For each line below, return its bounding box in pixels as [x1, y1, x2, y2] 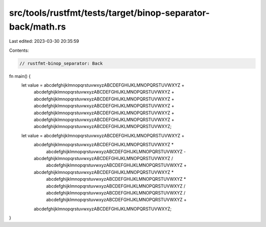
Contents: [9, 47, 29, 53]
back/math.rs [9, 21, 66, 32]
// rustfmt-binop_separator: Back [19, 61, 103, 66]
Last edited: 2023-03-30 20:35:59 [9, 38, 79, 44]
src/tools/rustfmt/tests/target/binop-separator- [9, 7, 210, 18]
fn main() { [9, 73, 31, 79]
